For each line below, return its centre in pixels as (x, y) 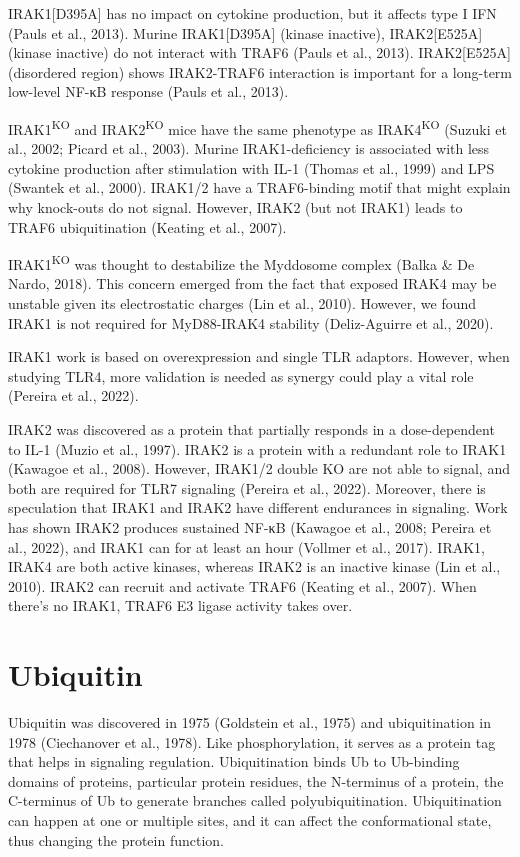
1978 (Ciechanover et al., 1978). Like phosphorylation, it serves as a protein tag (252, 741)
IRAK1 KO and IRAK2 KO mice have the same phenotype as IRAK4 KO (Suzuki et (257, 127)
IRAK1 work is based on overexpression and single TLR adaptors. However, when (259, 356)
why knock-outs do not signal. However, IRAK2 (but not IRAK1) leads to (235, 207)
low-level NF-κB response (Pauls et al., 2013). (148, 91)
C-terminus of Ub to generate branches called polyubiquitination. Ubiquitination (255, 800)
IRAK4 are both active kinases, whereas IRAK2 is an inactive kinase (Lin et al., (254, 566)
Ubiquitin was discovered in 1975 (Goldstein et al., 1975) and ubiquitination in (250, 722)
